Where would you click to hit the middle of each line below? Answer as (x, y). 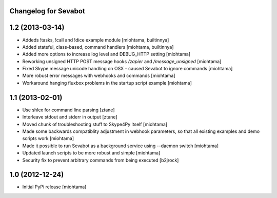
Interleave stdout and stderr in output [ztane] (70, 117)
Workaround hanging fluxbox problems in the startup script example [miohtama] (107, 83)
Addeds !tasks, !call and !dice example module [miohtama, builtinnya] (96, 40)
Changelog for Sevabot (47, 11)
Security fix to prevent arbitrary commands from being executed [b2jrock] (101, 160)
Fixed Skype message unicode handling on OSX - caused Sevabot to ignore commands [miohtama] (127, 69)
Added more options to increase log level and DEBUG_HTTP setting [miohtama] (106, 54)
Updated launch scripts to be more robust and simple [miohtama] (91, 153)
